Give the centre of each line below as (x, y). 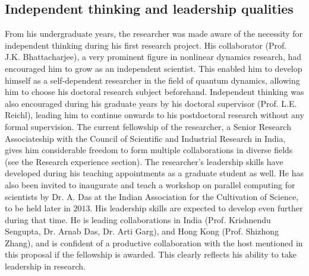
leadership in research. (45, 266)
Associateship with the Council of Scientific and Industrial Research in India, (145, 138)
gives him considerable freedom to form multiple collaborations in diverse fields (149, 150)
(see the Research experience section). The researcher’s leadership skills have (144, 161)
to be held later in (38, 208)
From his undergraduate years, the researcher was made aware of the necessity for (154, 34)
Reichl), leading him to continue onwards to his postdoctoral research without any (154, 115)
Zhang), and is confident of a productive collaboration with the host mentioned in (154, 242)
